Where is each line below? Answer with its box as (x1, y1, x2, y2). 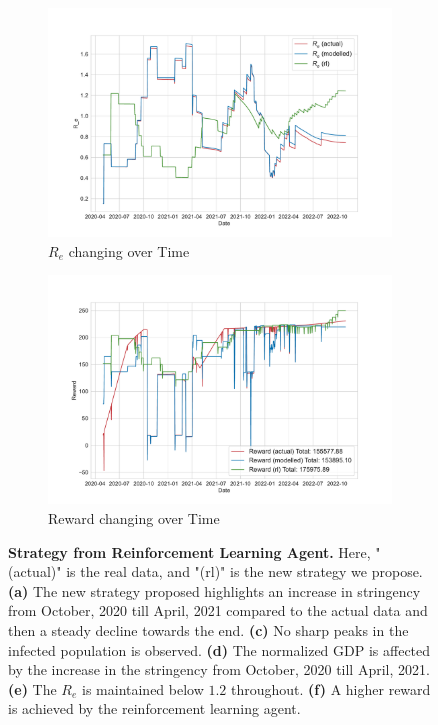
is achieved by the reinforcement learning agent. (8, 698, 301, 719)
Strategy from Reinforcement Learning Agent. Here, (8, 541, 371, 562)
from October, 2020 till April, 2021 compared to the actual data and (8, 600, 428, 621)
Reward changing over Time (48, 508, 220, 528)
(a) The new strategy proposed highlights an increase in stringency (8, 580, 421, 601)
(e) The (8, 678, 57, 699)
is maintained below (82, 678, 204, 699)
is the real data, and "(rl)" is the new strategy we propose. (66, 561, 423, 582)
